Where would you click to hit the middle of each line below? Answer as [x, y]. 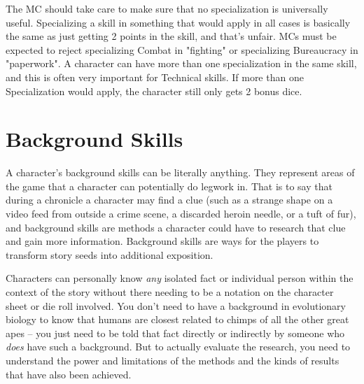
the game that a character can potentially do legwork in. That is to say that [169, 186]
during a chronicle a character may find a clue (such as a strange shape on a [169, 200]
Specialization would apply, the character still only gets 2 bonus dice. [154, 91]
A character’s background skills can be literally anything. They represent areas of [180, 172]
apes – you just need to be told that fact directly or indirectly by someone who [175, 333]
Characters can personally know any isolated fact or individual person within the [180, 278]
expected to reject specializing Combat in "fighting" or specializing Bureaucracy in [182, 49]
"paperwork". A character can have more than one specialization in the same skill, [181, 63]
